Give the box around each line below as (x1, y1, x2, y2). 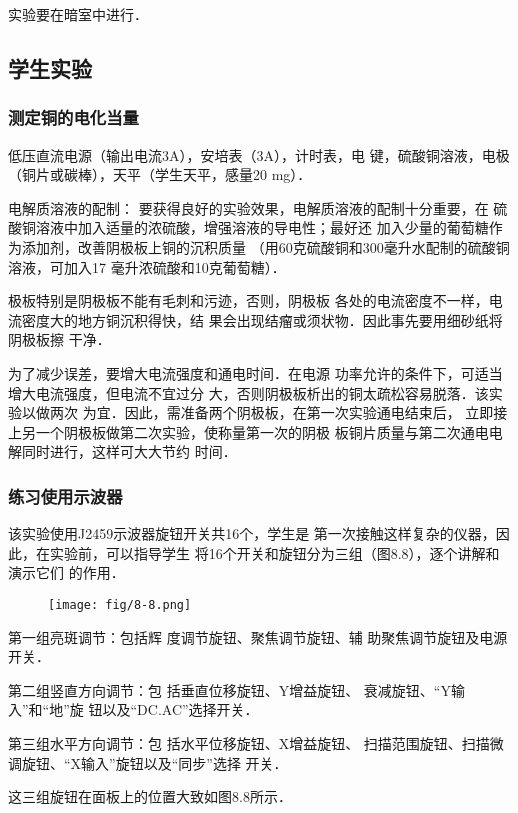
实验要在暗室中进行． (8, 4, 148, 24)
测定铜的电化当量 (8, 105, 139, 130)
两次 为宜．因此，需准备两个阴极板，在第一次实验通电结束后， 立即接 (49, 402, 508, 423)
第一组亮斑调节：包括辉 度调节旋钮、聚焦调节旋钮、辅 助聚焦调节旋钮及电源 (8, 626, 508, 647)
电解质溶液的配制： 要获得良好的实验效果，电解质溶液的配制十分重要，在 (8, 197, 489, 218)
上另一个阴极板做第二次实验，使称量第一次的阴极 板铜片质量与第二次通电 (8, 421, 489, 442)
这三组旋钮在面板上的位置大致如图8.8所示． (8, 786, 292, 807)
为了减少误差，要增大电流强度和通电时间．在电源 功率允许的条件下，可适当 (8, 362, 503, 383)
